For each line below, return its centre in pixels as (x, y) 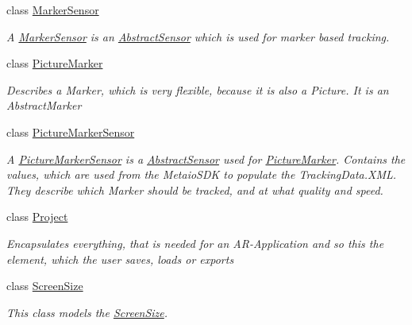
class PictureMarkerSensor (71, 132)
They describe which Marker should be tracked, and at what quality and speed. (195, 190)
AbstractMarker (44, 105)
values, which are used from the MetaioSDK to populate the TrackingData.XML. (202, 174)
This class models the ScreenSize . (87, 312)
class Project (37, 217)
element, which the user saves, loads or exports (120, 259)
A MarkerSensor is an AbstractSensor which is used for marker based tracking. (198, 36)
